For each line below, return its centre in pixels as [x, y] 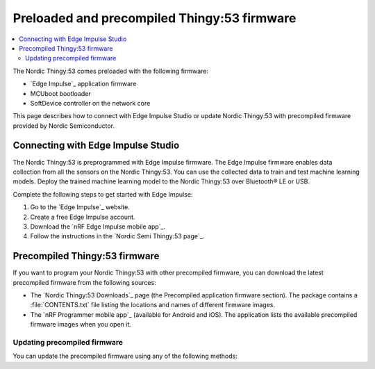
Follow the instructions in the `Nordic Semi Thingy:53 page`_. [117, 236]
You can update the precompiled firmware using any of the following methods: [125, 356]
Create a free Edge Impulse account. [83, 217]
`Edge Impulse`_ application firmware [83, 84]
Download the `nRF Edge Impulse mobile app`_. [98, 227]
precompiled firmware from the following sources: [84, 282]
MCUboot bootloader [60, 93]
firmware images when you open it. [81, 325]
